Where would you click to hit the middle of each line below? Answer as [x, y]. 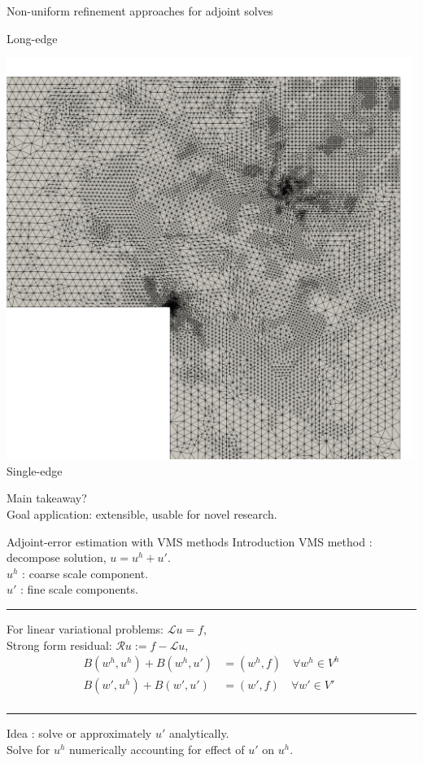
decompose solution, [57, 557]
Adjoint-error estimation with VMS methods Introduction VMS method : [190, 541]
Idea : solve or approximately [79, 733]
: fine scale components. [79, 589]
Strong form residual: [59, 645]
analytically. [199, 733]
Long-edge [32, 38]
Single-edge [35, 470]
